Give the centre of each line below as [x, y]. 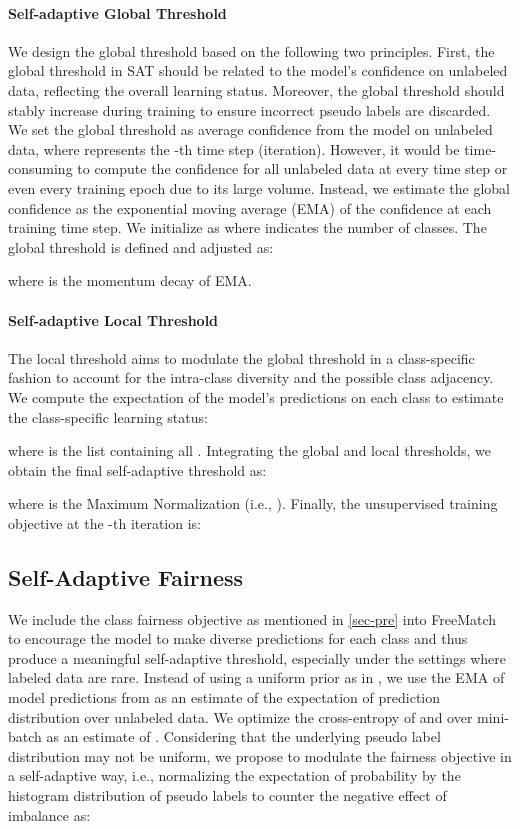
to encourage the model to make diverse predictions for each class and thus [238, 638]
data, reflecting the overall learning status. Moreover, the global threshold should [256, 89]
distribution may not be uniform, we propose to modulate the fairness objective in [260, 755]
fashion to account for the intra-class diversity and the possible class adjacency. [251, 377]
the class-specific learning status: [108, 416]
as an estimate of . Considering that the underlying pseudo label [243, 736]
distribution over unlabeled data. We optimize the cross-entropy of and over [240, 716]
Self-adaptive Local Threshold [113, 319]
